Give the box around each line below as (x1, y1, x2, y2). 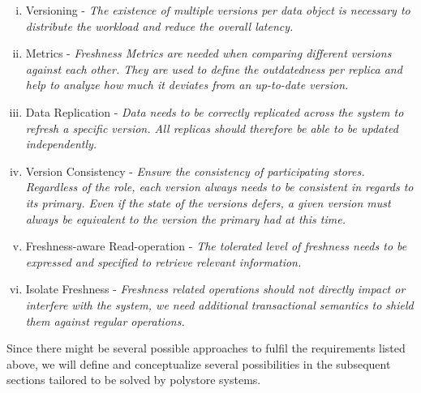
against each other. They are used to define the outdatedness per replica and (25, 60, 402, 77)
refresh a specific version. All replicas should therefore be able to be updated (25, 119, 398, 136)
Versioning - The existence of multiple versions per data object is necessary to (25, 2, 410, 18)
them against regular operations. (25, 312, 185, 329)
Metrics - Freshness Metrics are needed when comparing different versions (25, 45, 392, 62)
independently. (25, 135, 97, 152)
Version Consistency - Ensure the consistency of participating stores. (25, 162, 365, 179)
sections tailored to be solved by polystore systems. (6, 371, 261, 388)
